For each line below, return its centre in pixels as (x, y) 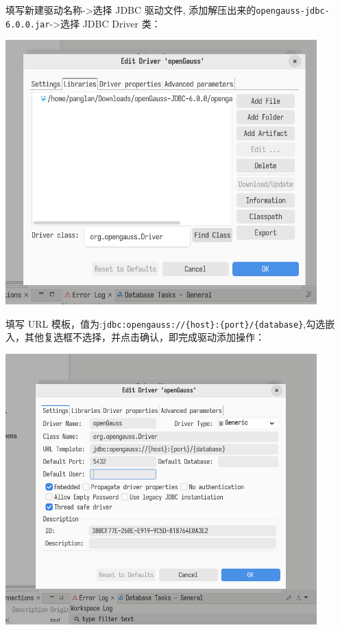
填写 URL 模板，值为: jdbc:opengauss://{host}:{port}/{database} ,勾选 (166, 323)
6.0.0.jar (28, 24)
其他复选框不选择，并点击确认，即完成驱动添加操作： (144, 337)
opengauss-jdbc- (293, 11)
